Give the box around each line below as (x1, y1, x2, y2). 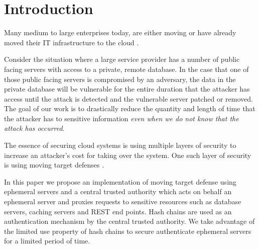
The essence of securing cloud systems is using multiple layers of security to (4, 140, 236, 150)
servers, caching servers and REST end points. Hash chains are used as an (4, 206, 232, 216)
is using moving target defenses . (4, 159, 104, 170)
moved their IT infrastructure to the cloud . (4, 37, 139, 47)
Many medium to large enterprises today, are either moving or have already (4, 27, 236, 38)
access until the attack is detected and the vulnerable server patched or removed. (4, 93, 253, 104)
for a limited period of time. (4, 235, 90, 246)
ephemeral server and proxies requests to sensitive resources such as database (4, 196, 241, 207)
